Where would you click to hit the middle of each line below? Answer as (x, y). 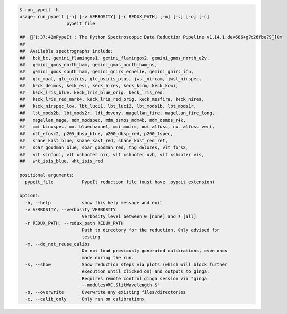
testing (91, 237)
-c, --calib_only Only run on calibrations (85, 299)
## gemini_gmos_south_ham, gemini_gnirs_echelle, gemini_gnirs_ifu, (107, 72)
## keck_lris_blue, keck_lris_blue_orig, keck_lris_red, (92, 93)
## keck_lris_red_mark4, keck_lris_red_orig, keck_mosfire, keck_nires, (112, 99)
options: (30, 196)
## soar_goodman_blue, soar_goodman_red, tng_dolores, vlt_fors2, (104, 147)
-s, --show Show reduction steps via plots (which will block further (126, 265)
